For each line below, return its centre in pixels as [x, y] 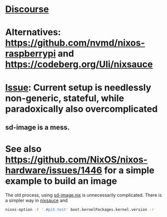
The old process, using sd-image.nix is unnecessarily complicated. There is [83, 195]
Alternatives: [33, 32]
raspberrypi [31, 54]
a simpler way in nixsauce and [36, 200]
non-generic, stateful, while [65, 98]
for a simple [129, 170]
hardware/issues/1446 [54, 170]
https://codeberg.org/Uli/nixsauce [79, 64]
